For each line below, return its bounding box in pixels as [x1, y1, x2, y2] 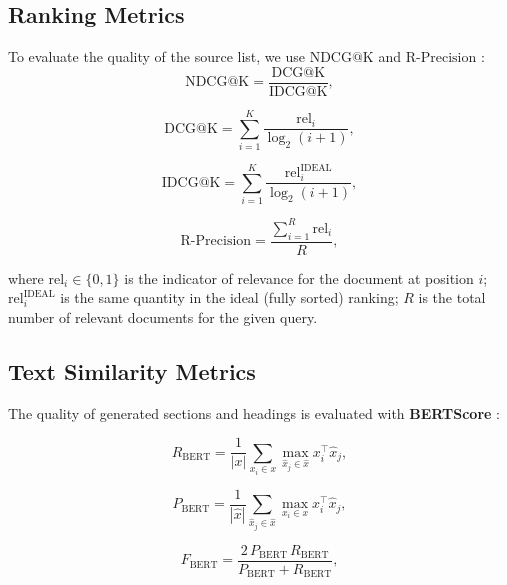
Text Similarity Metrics [8, 355, 256, 386]
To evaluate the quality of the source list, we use [8, 46, 305, 67]
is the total [418, 287, 486, 308]
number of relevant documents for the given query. [8, 306, 318, 327]
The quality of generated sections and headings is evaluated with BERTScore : [8, 402, 500, 423]
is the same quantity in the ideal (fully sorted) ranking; [60, 287, 399, 308]
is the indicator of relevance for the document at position [124, 267, 474, 288]
